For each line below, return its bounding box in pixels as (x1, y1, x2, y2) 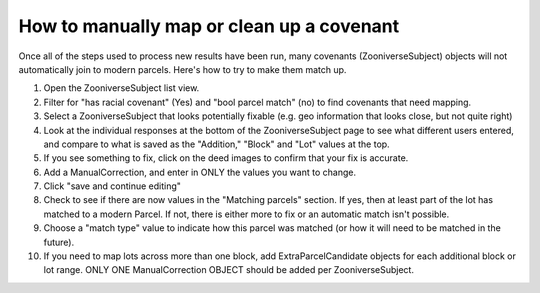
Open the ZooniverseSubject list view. (43, 82, 200, 94)
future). (43, 236, 75, 248)
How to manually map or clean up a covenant (18, 15, 400, 37)
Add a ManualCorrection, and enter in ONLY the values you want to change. (43, 166, 357, 178)
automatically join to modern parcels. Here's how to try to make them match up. (18, 63, 347, 75)
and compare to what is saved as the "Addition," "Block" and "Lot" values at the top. (43, 138, 390, 150)
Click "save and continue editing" (43, 180, 182, 192)
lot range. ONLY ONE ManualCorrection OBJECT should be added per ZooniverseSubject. (43, 264, 415, 276)
